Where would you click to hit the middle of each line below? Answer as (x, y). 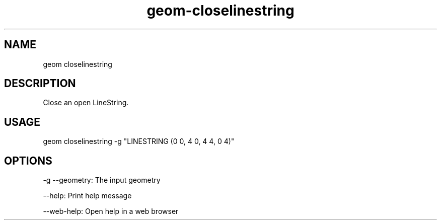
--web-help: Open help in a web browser (111, 211)
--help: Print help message (87, 196)
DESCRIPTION (40, 84)
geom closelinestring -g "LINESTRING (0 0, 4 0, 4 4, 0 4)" (139, 141)
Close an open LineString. (86, 103)
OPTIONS (28, 161)
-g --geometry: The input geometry (102, 180)
